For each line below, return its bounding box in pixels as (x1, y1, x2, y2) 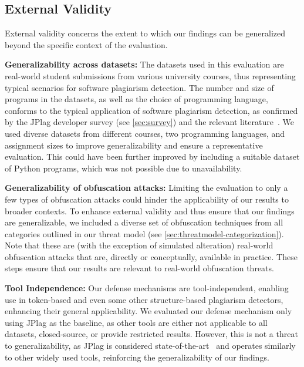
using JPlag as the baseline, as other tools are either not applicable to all (5, 316, 268, 328)
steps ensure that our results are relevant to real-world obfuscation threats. (5, 262, 274, 274)
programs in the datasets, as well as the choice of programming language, (5, 93, 268, 105)
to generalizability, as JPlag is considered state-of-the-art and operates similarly (5, 339, 296, 352)
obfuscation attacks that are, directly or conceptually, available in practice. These (5, 250, 298, 262)
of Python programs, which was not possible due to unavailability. (5, 161, 242, 174)
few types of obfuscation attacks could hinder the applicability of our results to (5, 193, 289, 205)
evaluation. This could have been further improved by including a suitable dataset (5, 150, 300, 163)
